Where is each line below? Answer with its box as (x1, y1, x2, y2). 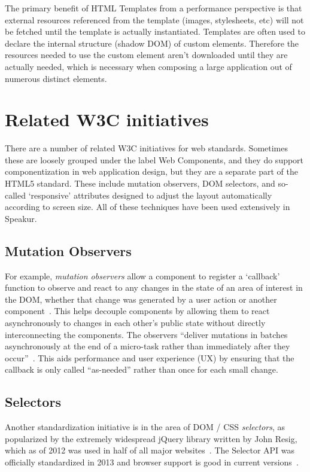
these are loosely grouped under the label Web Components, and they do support (5, 153, 304, 166)
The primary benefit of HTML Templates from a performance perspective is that (5, 2, 302, 14)
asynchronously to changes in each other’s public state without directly (5, 316, 266, 329)
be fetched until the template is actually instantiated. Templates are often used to (5, 25, 305, 38)
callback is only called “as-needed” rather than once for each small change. (5, 363, 278, 376)
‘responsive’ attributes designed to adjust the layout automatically (28, 188, 272, 201)
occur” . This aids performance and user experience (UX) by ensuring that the (5, 351, 294, 364)
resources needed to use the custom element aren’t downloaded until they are (5, 48, 288, 61)
